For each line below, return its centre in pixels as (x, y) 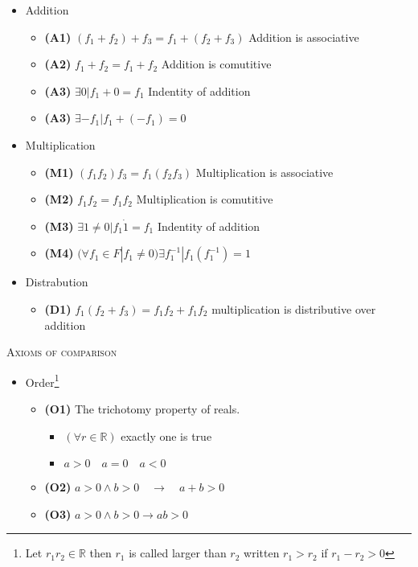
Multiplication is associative (264, 172)
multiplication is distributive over (294, 308)
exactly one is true (166, 436)
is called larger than (178, 553)
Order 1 (42, 380)
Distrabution (57, 282)
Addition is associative (304, 37)
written (262, 553)
